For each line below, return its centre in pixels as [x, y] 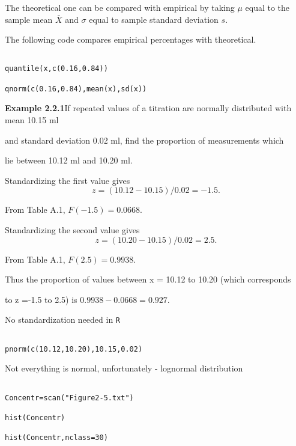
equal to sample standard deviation [154, 19]
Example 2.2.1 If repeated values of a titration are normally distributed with [148, 108]
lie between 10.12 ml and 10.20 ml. [69, 160]
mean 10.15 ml [32, 120]
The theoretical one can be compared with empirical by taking [120, 7]
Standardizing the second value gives [72, 229]
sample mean [29, 19]
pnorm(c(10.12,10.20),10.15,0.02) [74, 349]
